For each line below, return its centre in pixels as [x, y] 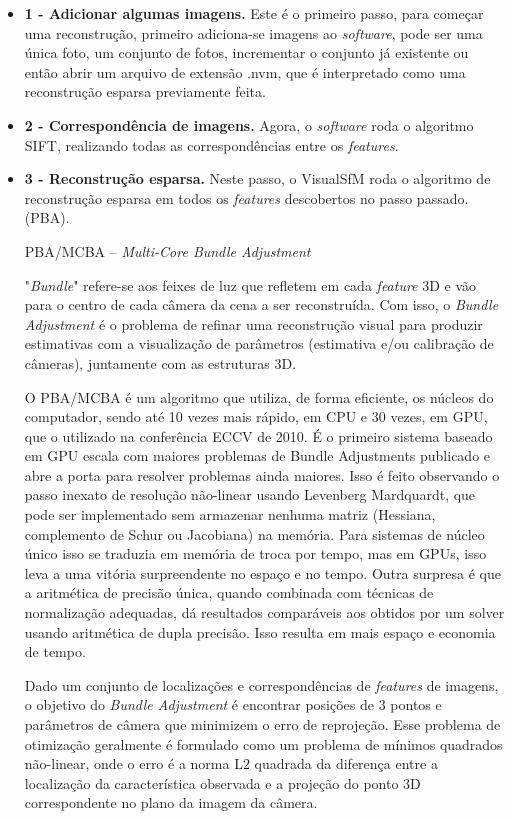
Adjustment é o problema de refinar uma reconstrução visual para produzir [253, 323]
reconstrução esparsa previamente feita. [145, 91]
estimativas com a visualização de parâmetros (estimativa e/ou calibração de [259, 343]
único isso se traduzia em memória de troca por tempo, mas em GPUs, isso [255, 553]
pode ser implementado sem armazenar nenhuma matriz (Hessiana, [230, 514]
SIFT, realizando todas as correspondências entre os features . [211, 144]
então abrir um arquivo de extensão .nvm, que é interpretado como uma [245, 71]
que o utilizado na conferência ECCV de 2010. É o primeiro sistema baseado [258, 435]
